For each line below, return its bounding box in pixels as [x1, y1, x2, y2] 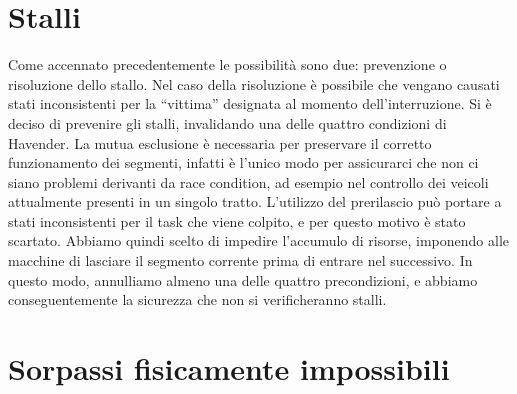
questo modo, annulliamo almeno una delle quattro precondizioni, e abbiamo [8, 269, 478, 290]
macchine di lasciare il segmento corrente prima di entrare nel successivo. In [8, 250, 473, 271]
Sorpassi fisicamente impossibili [8, 348, 450, 389]
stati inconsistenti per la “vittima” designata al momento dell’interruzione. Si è [8, 93, 492, 114]
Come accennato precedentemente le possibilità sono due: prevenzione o [8, 54, 447, 75]
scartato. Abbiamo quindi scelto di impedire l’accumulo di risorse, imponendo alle [8, 230, 509, 251]
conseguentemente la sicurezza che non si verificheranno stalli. [8, 289, 387, 310]
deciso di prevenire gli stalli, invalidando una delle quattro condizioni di [8, 112, 447, 133]
